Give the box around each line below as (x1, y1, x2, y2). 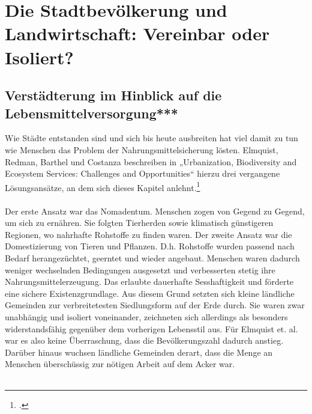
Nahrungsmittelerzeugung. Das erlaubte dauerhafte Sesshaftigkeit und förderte (5, 275, 294, 288)
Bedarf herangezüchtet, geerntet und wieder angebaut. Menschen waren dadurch (5, 251, 300, 264)
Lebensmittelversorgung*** (5, 103, 178, 122)
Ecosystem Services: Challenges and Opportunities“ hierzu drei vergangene (5, 167, 280, 180)
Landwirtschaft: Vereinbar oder (5, 21, 270, 46)
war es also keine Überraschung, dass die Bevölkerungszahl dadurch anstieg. (5, 334, 284, 347)
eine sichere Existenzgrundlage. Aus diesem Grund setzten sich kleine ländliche (5, 287, 295, 299)
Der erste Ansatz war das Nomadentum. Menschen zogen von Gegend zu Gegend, (5, 204, 305, 217)
